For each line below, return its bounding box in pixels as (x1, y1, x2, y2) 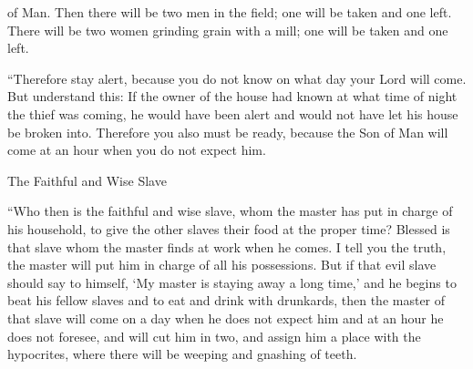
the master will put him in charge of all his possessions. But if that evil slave (7, 255, 437, 274)
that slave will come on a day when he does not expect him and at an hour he (7, 308, 444, 327)
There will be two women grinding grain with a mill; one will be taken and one (7, 20, 448, 39)
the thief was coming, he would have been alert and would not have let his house (7, 104, 458, 123)
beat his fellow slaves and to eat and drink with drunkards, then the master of (7, 291, 446, 310)
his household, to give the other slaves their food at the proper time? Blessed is (7, 219, 450, 238)
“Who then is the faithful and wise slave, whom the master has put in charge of (7, 201, 453, 220)
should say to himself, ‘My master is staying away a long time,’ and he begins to (7, 272, 457, 292)
